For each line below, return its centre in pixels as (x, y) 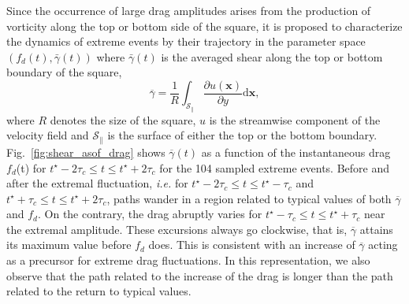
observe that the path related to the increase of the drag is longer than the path (200, 275)
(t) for (31, 167)
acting (383, 245)
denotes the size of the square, (123, 119)
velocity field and (48, 135)
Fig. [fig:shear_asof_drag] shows (86, 152)
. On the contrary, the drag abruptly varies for (150, 214)
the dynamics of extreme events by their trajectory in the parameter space (186, 41)
